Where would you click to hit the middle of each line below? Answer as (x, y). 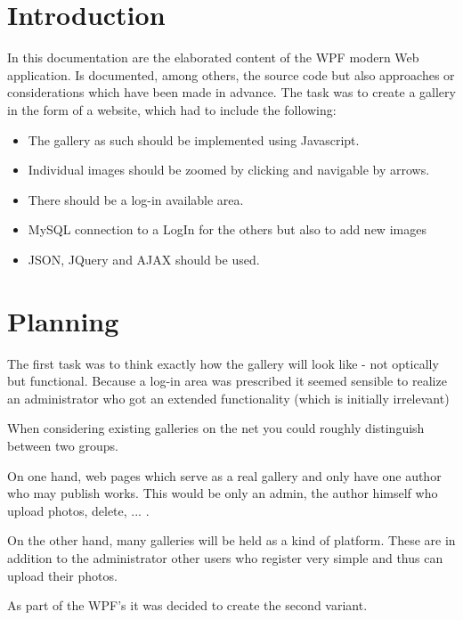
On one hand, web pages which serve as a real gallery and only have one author (224, 475)
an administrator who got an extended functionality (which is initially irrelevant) (228, 398)
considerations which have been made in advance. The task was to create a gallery (231, 92)
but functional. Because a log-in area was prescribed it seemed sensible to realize (227, 381)
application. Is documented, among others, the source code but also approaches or (231, 74)
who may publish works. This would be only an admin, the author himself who (223, 493)
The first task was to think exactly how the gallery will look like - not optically (223, 363)
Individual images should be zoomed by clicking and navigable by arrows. (229, 170)
